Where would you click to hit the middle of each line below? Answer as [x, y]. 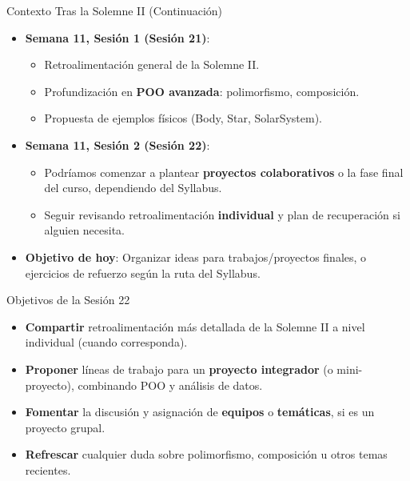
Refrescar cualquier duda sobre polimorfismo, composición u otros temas [206, 454]
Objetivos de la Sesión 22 [68, 300]
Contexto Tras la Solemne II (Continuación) [115, 10]
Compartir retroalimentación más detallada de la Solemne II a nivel [195, 326]
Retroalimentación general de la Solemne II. [152, 64]
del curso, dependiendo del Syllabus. [133, 188]
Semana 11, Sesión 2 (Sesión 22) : [117, 144]
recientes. [48, 469]
